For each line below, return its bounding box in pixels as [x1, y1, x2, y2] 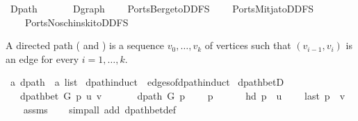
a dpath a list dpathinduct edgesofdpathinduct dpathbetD [10, 75, 284, 89]
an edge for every [6, 51, 79, 66]
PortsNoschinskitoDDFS [24, 15, 129, 29]
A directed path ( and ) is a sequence [6, 38, 165, 53]
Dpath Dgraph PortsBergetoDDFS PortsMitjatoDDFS [10, 1, 314, 15]
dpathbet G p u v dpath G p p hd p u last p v [19, 88, 345, 102]
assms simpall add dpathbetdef [23, 102, 176, 116]
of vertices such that [204, 38, 291, 53]
